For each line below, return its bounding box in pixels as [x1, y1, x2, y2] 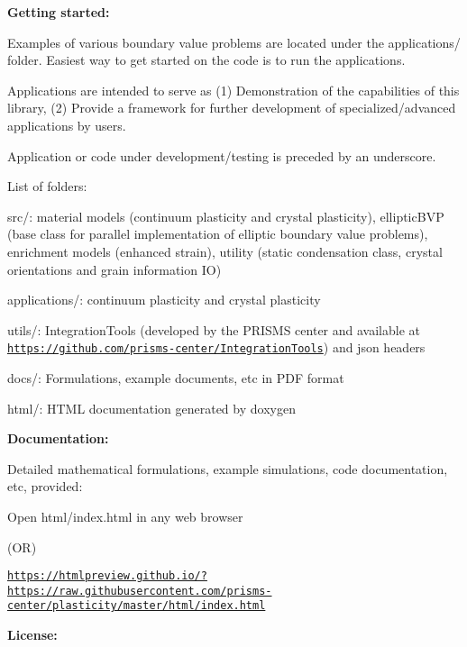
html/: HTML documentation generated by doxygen [7, 398, 296, 417]
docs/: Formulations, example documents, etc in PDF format [7, 368, 344, 387]
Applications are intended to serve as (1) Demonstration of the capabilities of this [7, 80, 460, 99]
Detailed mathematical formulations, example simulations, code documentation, [7, 459, 448, 478]
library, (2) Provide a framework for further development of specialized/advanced [7, 98, 456, 117]
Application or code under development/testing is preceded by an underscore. [7, 146, 436, 165]
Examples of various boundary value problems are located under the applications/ [7, 32, 461, 51]
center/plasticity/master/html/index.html [7, 599, 266, 613]
